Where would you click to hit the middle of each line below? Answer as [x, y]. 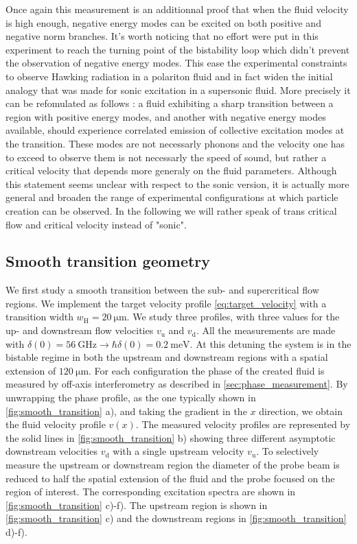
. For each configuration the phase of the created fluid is [207, 370]
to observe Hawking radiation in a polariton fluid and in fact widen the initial [169, 76]
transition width [39, 317]
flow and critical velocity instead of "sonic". [96, 224]
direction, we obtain [301, 411]
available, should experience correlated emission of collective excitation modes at [175, 130]
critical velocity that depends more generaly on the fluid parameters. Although [171, 170]
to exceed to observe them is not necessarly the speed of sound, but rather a [166, 157]
